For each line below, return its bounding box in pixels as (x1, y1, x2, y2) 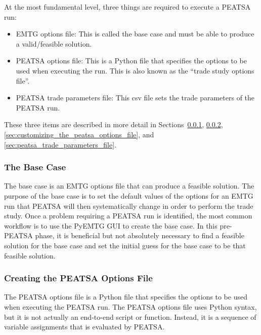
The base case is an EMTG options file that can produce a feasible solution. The (4, 180, 254, 191)
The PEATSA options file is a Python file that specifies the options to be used (4, 291, 247, 302)
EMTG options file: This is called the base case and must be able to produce (16, 28, 254, 39)
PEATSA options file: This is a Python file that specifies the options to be (16, 55, 247, 66)
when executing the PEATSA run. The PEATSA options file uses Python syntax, (4, 301, 257, 312)
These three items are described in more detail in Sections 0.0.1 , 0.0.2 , (4, 119, 223, 130)
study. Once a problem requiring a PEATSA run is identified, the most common (4, 210, 252, 221)
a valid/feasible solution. (16, 38, 92, 49)
